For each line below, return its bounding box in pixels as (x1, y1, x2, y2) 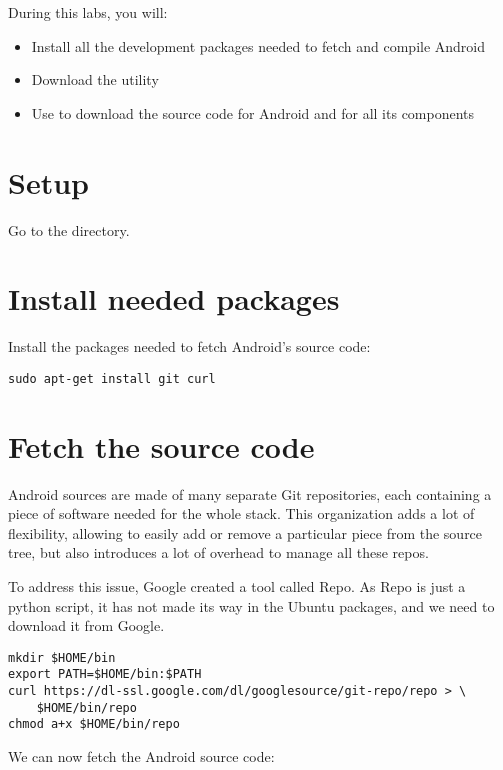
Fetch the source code (8, 425, 315, 466)
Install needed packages (8, 278, 340, 319)
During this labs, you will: (8, 2, 168, 22)
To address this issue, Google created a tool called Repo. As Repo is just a (8, 575, 466, 596)
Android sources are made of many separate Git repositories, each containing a (8, 483, 492, 504)
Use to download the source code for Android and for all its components (31, 102, 475, 123)
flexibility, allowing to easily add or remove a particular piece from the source (8, 522, 483, 543)
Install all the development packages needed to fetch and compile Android (31, 35, 486, 56)
